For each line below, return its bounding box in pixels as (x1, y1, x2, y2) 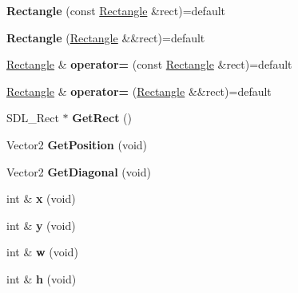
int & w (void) (6, 244, 78, 260)
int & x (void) (6, 190, 76, 207)
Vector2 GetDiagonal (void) (6, 163, 151, 180)
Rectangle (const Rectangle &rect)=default (6, 2, 226, 18)
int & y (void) (6, 216, 76, 233)
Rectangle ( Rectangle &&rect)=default (6, 29, 205, 46)
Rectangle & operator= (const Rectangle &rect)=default (6, 56, 292, 73)
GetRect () (72, 109, 132, 126)
